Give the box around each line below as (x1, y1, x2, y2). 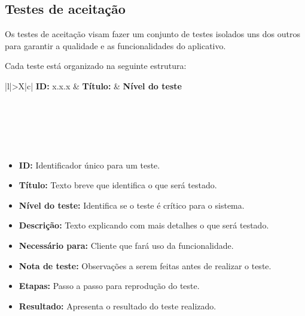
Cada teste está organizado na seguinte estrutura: (5, 59, 187, 72)
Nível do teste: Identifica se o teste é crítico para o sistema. (19, 198, 245, 211)
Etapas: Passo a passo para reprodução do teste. (19, 279, 200, 292)
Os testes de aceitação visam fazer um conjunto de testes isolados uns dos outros (5, 28, 300, 40)
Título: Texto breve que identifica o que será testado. (19, 179, 217, 191)
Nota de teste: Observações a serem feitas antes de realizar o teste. (19, 259, 272, 272)
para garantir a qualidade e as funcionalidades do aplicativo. (5, 39, 226, 52)
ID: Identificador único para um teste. (19, 158, 160, 171)
